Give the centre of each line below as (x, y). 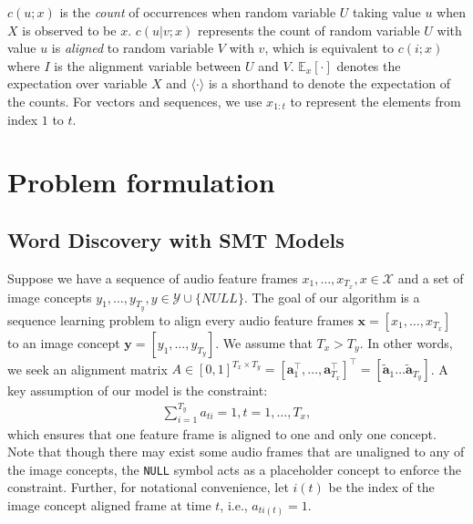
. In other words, (406, 342)
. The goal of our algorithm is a (332, 297)
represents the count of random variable (308, 30)
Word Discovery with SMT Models (176, 239)
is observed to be (69, 30)
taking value (387, 12)
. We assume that (264, 342)
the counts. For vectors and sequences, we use (135, 101)
